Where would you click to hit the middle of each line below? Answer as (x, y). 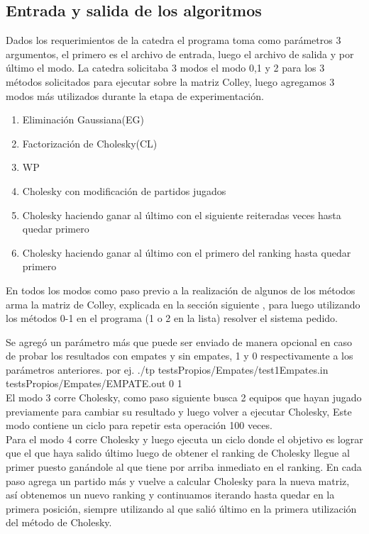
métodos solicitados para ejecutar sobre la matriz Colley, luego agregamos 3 (170, 81)
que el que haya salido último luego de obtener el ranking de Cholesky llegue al (178, 453)
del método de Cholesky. (59, 522)
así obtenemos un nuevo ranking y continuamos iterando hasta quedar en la (170, 495)
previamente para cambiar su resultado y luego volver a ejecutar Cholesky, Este (179, 411)
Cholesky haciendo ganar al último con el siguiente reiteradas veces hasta (182, 215)
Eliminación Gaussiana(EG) (83, 119)
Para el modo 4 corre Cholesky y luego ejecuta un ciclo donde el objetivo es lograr (184, 439)
